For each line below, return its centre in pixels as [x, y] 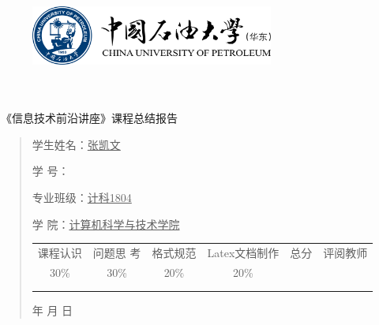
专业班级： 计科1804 [82, 197]
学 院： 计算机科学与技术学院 [106, 224]
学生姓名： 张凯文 [76, 144]
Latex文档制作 [243, 252]
